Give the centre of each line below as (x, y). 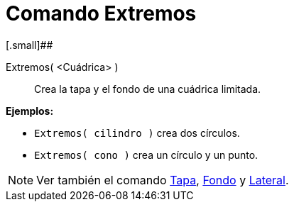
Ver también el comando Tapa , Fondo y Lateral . (163, 180)
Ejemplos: (30, 111)
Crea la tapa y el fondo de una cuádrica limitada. (148, 89)
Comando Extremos (101, 13)
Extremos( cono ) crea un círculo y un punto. (146, 155)
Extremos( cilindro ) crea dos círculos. (137, 133)
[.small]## (29, 45)
